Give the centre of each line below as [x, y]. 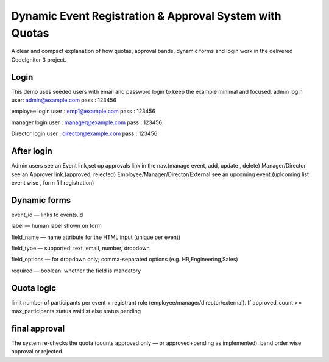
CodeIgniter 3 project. [39, 59]
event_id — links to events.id [47, 215]
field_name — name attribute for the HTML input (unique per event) [96, 237]
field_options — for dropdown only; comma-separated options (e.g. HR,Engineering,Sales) [125, 260]
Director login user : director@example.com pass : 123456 [84, 133]
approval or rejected [37, 352]
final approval [38, 328]
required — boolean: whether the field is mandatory [76, 271]
